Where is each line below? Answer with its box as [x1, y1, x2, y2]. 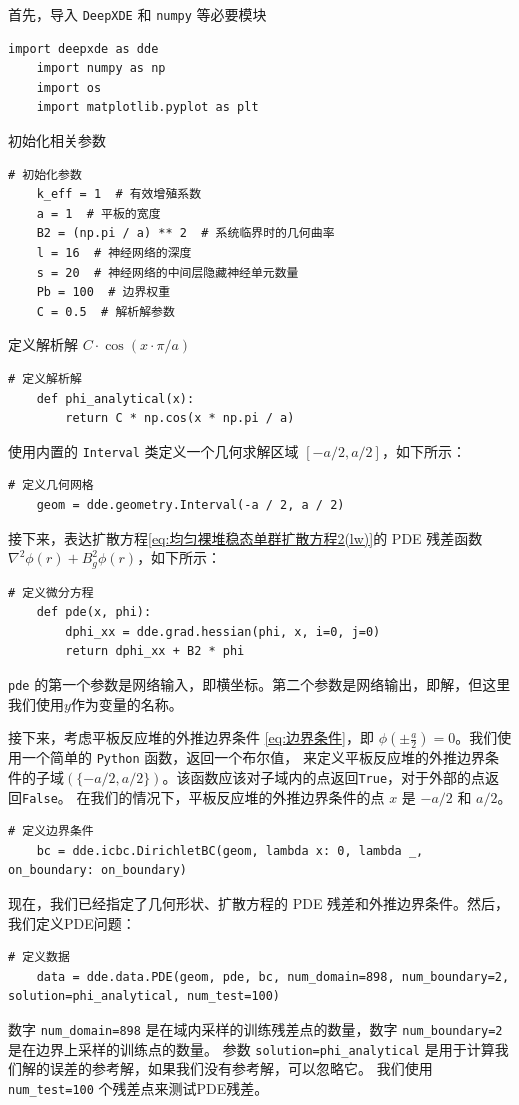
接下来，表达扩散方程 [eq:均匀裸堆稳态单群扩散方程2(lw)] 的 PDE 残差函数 [8, 527, 483, 548]
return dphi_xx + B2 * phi [65, 644, 245, 659]
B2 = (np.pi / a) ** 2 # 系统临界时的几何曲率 [36, 226, 335, 241]
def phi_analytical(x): [36, 391, 195, 406]
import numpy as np [36, 61, 166, 76]
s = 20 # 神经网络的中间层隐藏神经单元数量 [36, 265, 299, 280]
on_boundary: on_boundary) [8, 863, 187, 878]
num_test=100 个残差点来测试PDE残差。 [8, 1077, 269, 1098]
